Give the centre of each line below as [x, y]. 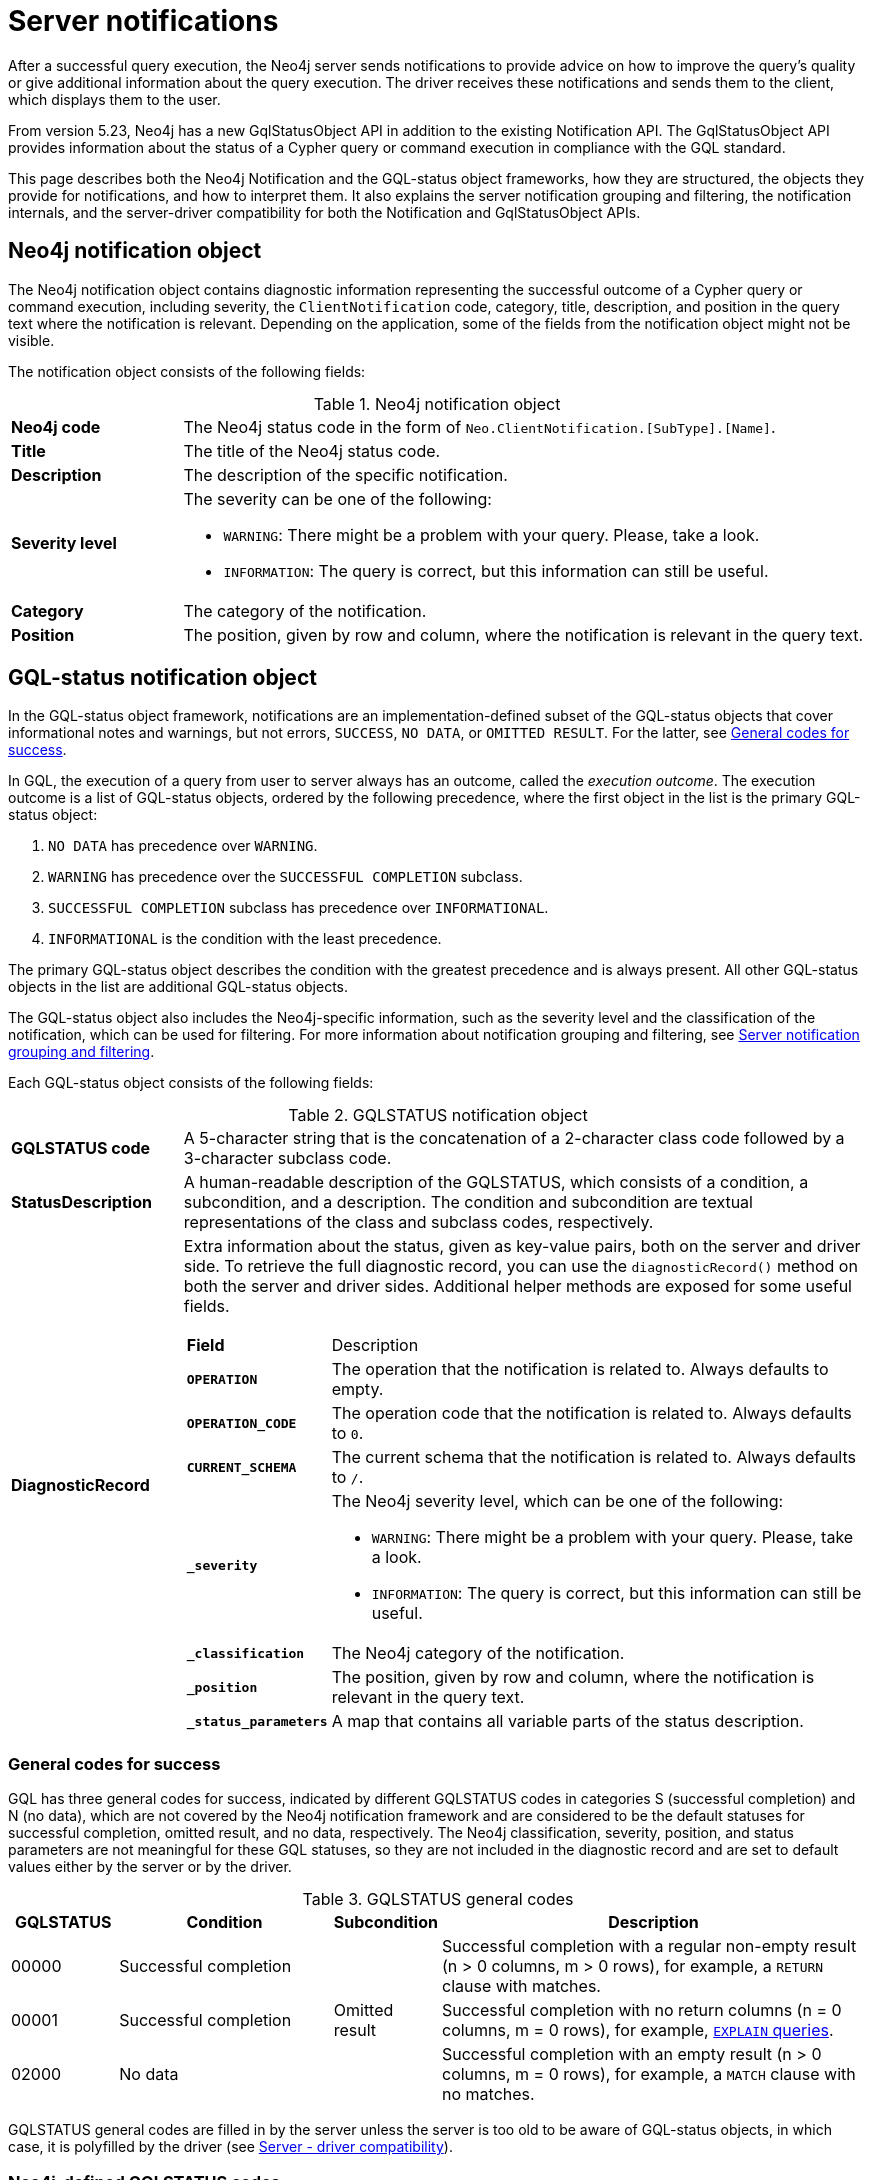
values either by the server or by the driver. [150, 1867]
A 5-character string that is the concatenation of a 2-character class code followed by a [514, 1138]
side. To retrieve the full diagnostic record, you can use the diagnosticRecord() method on [520, 1266]
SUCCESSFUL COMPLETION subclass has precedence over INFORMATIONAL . [298, 908]
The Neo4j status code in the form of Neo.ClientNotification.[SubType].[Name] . [479, 426]
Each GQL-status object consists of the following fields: [191, 1083]
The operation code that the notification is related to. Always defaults [591, 1413]
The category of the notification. [305, 610]
